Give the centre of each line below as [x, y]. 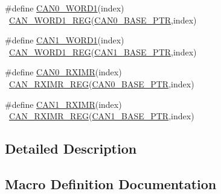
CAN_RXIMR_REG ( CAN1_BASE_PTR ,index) [102, 116]
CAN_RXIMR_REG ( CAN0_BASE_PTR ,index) [102, 83]
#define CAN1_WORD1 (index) [65, 40]
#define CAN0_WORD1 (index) [65, 8]
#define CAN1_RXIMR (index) [63, 104]
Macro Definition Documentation [111, 183]
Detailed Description [71, 149]
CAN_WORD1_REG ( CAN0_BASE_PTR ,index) [103, 20]
